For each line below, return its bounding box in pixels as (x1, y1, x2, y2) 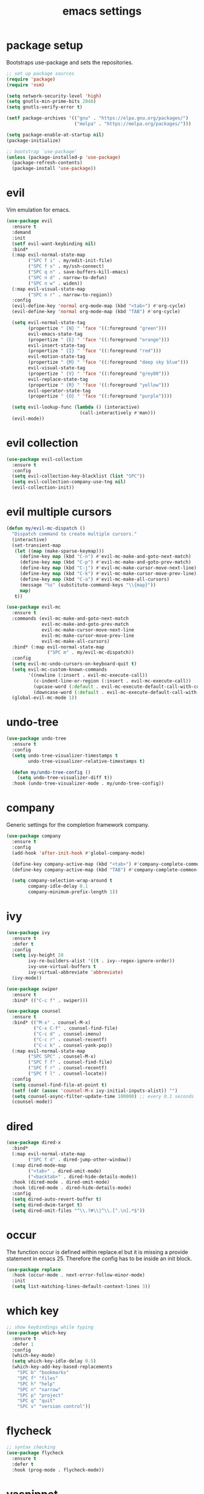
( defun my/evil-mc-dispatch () (6, 525, 86, 531)
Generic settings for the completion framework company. (6, 821, 150, 829)
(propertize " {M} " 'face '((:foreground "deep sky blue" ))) (28, 359, 189, 366)
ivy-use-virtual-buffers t (28, 964, 97, 970)
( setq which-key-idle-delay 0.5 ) (12, 1358, 97, 1364)
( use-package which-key (6, 1329, 67, 1336)
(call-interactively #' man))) (80, 410, 156, 416)
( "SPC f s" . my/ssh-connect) (28, 263, 104, 269)
